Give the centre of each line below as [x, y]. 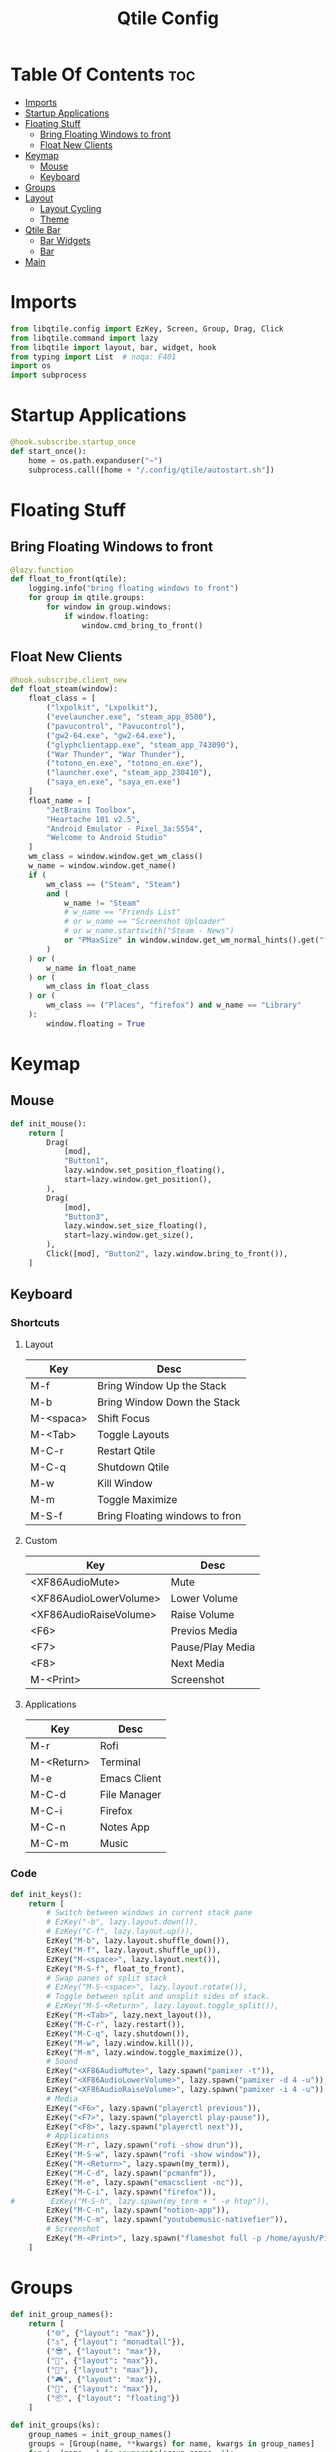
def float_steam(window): [64, 689]
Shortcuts [35, 1323]
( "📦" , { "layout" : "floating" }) [113, 2398]
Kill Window [125, 1484]
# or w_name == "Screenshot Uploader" [144, 922]
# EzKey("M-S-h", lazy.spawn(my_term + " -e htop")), [140, 2201]
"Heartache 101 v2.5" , [93, 819]
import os [31, 366]
